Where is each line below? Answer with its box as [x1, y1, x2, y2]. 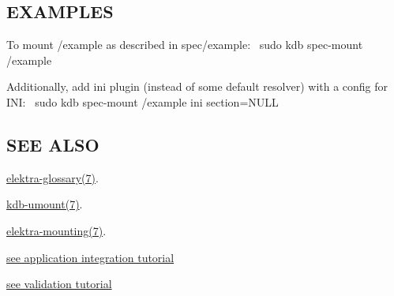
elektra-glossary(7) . [6, 169, 99, 185]
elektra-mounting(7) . [6, 222, 107, 238]
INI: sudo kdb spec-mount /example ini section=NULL [6, 93, 279, 110]
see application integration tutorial [6, 249, 174, 265]
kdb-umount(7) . [6, 196, 83, 212]
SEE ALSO [6, 132, 99, 156]
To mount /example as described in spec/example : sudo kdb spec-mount [6, 36, 363, 53]
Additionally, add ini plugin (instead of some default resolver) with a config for [6, 78, 388, 95]
